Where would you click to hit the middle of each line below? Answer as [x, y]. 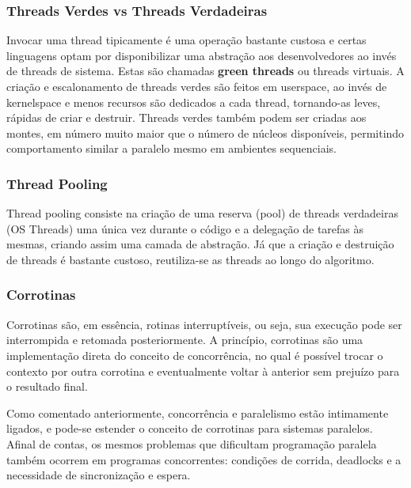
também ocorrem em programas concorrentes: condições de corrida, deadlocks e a [204, 459]
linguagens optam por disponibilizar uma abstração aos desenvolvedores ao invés [202, 55]
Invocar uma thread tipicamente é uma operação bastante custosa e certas [186, 40]
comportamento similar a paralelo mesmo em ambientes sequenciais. [171, 148]
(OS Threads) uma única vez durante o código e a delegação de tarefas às [185, 228]
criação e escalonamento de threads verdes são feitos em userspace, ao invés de [197, 86]
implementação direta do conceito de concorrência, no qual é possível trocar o [195, 355]
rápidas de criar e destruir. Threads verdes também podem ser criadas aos [186, 117]
